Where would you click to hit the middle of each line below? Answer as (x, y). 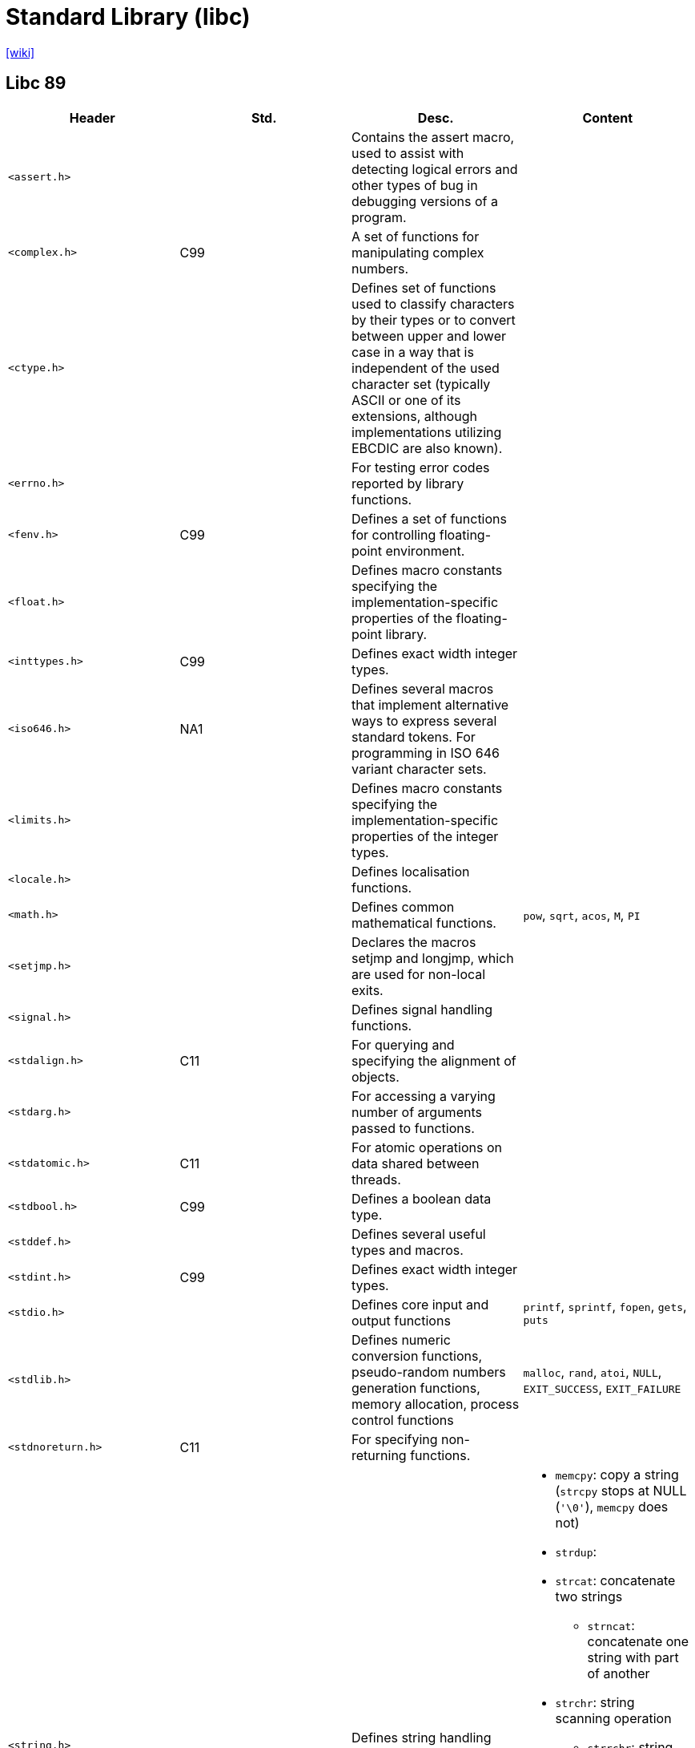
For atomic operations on (427, 1147)
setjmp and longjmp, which (433, 958)
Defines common (403, 906)
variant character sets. (419, 769)
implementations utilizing (427, 432)
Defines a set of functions (429, 518)
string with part (633, 1657)
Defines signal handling (422, 1009)
